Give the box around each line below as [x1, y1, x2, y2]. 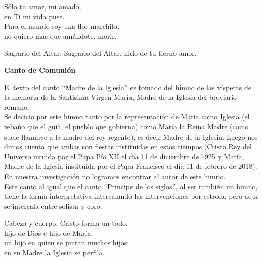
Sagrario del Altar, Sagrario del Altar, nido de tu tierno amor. [4, 48, 197, 58]
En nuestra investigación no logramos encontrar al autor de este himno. [4, 170, 226, 181]
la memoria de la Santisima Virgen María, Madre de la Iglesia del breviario [4, 92, 237, 102]
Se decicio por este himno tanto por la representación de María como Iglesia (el [4, 111, 250, 122]
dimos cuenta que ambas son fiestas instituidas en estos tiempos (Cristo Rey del [4, 141, 252, 152]
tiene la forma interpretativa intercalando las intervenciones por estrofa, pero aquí [4, 191, 258, 201]
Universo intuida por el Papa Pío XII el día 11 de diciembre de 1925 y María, [4, 151, 244, 161]
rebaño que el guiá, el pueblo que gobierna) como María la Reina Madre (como [4, 121, 249, 132]
